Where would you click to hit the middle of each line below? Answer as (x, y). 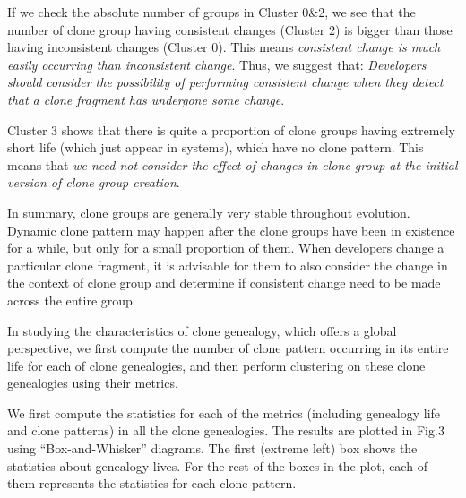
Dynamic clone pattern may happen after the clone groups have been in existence (231, 230)
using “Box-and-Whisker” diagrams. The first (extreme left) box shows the (212, 448)
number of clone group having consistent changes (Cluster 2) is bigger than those (230, 29)
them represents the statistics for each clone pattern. (152, 483)
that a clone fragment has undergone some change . (146, 99)
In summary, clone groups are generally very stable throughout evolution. (209, 212)
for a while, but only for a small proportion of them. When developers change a (226, 248)
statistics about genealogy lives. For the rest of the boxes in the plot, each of (217, 465)
